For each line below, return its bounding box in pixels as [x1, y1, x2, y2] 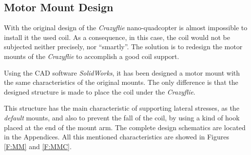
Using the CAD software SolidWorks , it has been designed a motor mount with [4, 67, 240, 77]
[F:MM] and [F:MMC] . [4, 141, 72, 151]
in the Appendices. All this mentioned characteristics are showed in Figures [4, 132, 230, 142]
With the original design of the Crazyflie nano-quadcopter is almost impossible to [4, 22, 248, 33]
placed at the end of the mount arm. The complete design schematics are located [4, 122, 246, 132]
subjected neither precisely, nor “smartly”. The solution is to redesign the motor [4, 41, 243, 52]
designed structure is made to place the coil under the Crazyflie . [4, 86, 195, 97]
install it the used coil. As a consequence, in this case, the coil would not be [4, 32, 230, 42]
